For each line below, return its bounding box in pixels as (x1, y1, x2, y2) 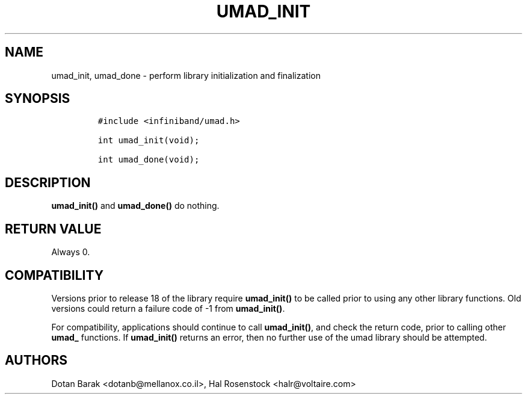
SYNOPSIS (5, 91, 70, 107)
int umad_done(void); (97, 155, 200, 165)
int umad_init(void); (97, 135, 200, 146)
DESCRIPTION (5, 175, 91, 190)
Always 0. (51, 247, 90, 258)
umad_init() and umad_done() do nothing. (51, 200, 220, 211)
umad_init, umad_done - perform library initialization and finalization (51, 70, 321, 81)
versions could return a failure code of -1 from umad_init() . (51, 303, 285, 314)
